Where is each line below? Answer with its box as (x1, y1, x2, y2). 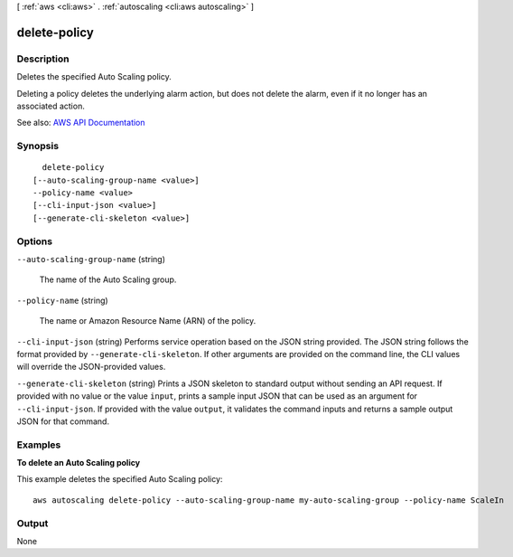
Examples (16, 439, 61, 451)
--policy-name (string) (16, 295, 108, 306)
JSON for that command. (16, 416, 110, 427)
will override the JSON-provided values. (16, 362, 166, 373)
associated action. (16, 100, 85, 111)
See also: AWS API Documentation (16, 118, 145, 128)
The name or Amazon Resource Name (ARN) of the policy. (39, 316, 256, 326)
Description (16, 52, 70, 65)
